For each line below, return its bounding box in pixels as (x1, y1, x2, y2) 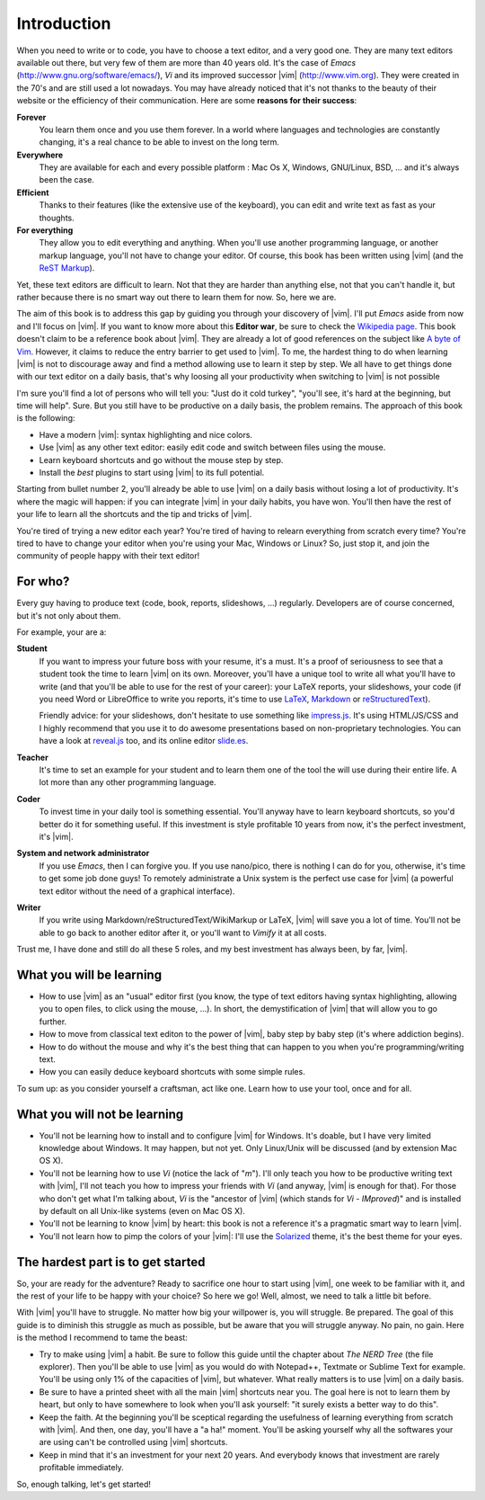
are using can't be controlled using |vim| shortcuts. (39, 1437, 228, 1448)
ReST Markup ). (39, 263, 95, 273)
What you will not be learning (16, 1106, 184, 1121)
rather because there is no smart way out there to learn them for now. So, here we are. (16, 291, 337, 302)
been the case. (39, 174, 94, 185)
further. (39, 1016, 67, 1027)
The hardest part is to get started (16, 1254, 206, 1270)
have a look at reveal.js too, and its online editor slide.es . (39, 736, 249, 746)
